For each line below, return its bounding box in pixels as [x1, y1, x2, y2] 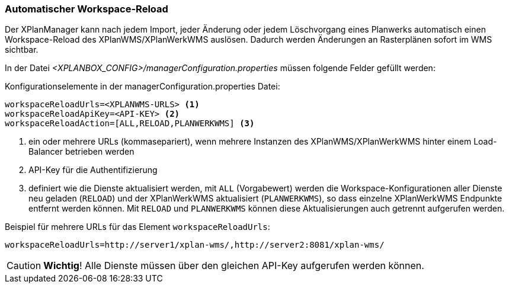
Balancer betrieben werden [28, 146, 135, 157]
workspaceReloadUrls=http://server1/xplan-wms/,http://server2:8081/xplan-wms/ [5, 240, 385, 250]
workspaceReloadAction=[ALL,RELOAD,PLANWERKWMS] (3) [5, 119, 255, 129]
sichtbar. [5, 44, 39, 55]
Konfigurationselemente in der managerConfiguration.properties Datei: [5, 81, 280, 92]
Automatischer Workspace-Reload [5, 3, 168, 15]
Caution [7, 260, 41, 272]
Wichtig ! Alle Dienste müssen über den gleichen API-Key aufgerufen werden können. [43, 260, 424, 272]
